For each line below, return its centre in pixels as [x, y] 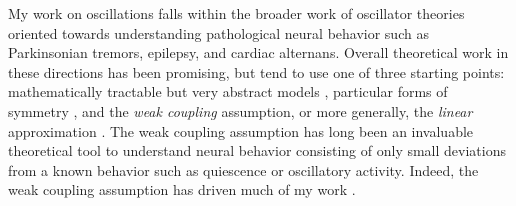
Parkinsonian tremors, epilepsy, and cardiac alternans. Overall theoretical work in [258, 52]
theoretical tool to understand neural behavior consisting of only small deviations [257, 150]
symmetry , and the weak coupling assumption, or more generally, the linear [240, 110]
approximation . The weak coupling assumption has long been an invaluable [241, 130]
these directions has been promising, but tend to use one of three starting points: [256, 71]
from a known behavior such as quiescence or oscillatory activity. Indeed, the [243, 169]
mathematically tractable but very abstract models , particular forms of [228, 91]
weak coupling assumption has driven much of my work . [182, 189]
